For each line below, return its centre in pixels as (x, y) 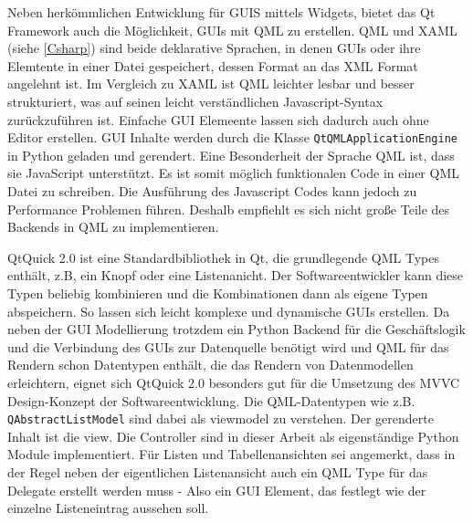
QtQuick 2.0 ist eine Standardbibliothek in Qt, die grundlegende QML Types (223, 257)
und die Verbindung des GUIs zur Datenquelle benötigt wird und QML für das (228, 346)
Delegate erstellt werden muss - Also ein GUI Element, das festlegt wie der (217, 490)
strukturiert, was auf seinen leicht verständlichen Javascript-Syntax (195, 101)
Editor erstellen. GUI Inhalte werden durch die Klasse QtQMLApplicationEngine (233, 137)
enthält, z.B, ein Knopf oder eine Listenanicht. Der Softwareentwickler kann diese (236, 275)
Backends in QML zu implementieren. (113, 227)
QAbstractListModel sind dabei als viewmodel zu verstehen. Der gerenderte (221, 418)
